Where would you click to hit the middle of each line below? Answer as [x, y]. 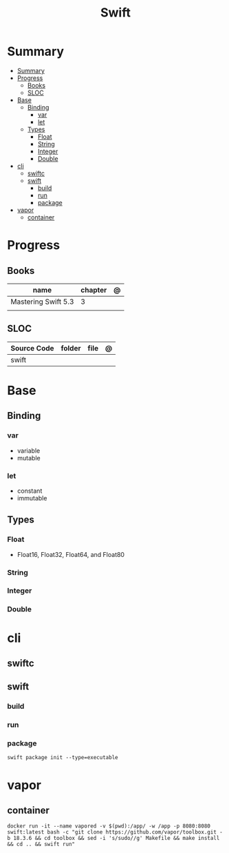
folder [71, 348]
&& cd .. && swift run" [41, 844]
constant [30, 491]
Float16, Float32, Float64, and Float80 [71, 554]
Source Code [32, 348]
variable [29, 451]
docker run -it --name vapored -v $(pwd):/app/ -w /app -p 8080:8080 [109, 826]
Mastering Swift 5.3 [42, 302]
